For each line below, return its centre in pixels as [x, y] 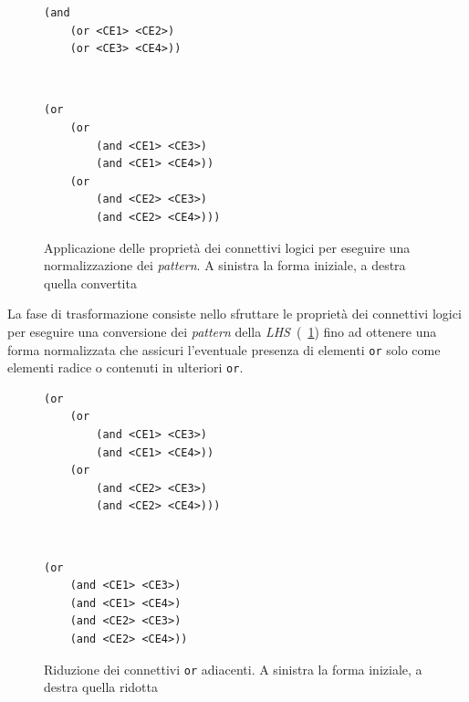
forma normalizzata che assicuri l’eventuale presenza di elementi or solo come [224, 349]
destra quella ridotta [101, 687]
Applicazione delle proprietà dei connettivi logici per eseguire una [227, 247]
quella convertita [90, 283]
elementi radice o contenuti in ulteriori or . [125, 367]
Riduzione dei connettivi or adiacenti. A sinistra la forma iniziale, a [233, 669]
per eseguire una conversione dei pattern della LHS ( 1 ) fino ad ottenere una [222, 331]
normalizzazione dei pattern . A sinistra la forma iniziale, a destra [225, 265]
